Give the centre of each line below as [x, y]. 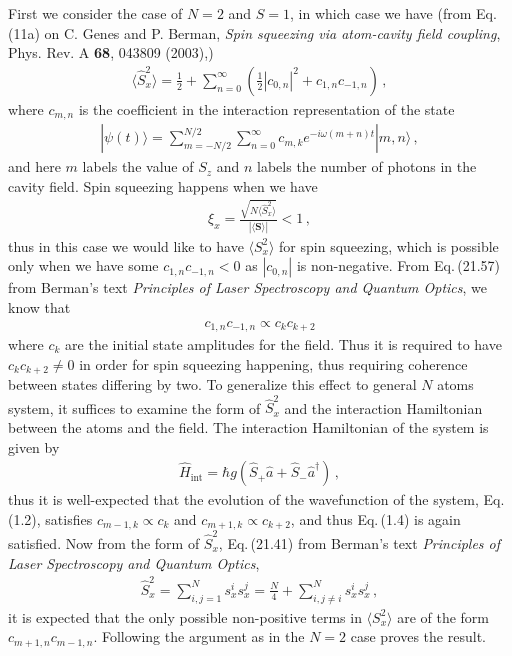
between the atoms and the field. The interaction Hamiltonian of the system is [248, 426]
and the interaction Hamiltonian [383, 407]
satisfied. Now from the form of [104, 542]
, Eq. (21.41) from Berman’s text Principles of [359, 542]
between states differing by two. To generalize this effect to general [212, 384]
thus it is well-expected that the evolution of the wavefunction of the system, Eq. [256, 499]
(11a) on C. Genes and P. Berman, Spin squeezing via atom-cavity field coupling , [254, 32]
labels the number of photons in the [367, 166]
